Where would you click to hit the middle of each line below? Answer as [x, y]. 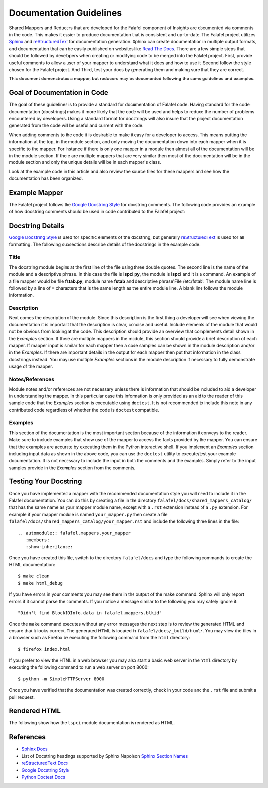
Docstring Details [37, 226]
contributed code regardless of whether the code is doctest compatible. [84, 410]
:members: [37, 540]
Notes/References [32, 379]
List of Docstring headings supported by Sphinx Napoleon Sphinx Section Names [105, 756]
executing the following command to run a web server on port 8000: [79, 667]
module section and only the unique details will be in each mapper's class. [85, 162]
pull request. [22, 697]
